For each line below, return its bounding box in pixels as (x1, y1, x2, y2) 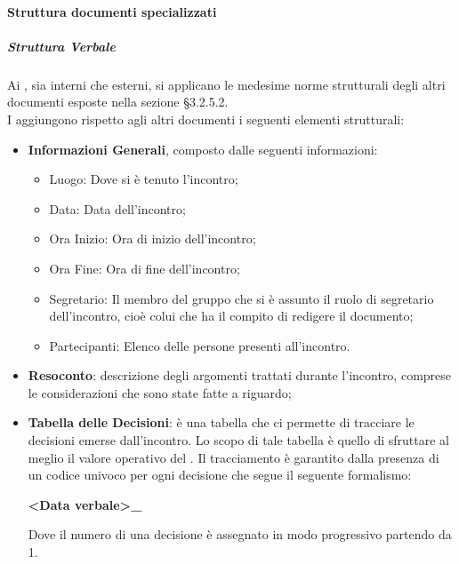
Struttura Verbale (7, 36, 116, 55)
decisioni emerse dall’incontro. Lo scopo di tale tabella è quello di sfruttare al (28, 431, 449, 449)
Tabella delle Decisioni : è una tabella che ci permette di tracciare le (28, 413, 415, 432)
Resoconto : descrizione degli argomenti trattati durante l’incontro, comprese (28, 366, 452, 385)
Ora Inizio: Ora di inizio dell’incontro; (49, 229, 256, 248)
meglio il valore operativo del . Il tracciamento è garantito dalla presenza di (28, 448, 439, 466)
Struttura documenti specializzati (7, 2, 217, 20)
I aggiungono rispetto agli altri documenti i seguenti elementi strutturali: (7, 109, 405, 128)
